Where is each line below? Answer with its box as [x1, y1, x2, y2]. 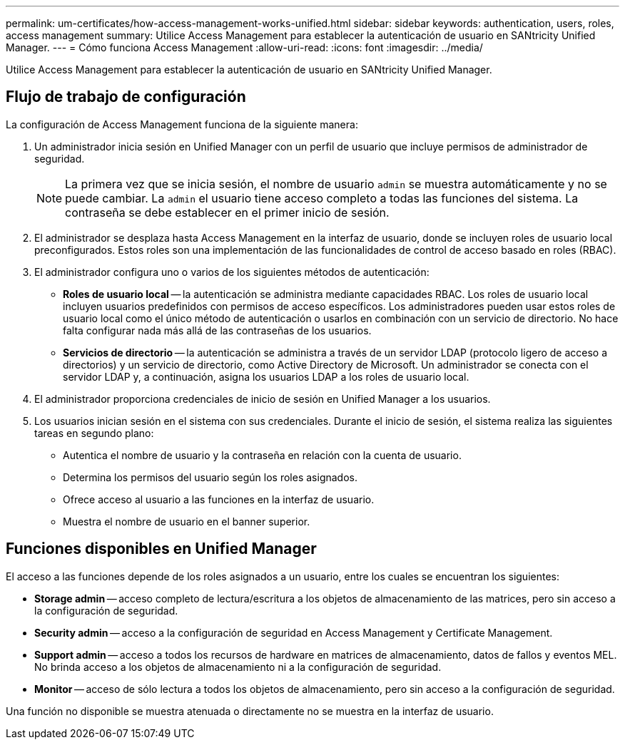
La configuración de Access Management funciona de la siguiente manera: [6, 118, 358, 130]
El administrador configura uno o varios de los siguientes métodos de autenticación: [34, 265, 430, 278]
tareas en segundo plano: [34, 426, 154, 439]
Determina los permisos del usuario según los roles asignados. [63, 471, 357, 483]
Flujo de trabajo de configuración [6, 88, 246, 106]
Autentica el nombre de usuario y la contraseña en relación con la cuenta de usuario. [63, 448, 462, 461]
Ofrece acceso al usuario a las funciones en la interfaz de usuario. [63, 493, 375, 505]
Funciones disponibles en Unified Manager [6, 540, 317, 558]
